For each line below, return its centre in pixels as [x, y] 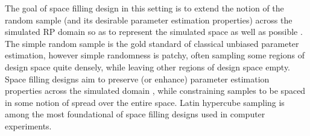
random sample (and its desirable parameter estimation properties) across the [149, 20]
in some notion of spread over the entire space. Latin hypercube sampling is [145, 102]
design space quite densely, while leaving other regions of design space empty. [148, 66]
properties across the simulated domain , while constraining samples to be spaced [155, 91]
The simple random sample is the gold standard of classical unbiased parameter [152, 43]
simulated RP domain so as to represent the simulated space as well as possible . [154, 32]
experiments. [28, 125]
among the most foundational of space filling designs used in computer [135, 114]
